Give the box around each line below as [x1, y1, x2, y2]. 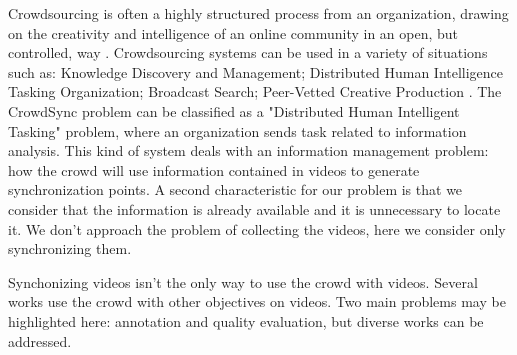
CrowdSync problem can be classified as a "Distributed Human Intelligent [8, 100, 460, 121]
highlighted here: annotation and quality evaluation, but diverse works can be [8, 310, 484, 331]
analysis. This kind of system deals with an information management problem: [8, 140, 489, 161]
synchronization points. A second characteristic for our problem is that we [8, 179, 463, 200]
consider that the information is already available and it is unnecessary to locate [8, 198, 501, 219]
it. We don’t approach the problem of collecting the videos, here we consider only [8, 218, 506, 239]
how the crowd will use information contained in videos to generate [8, 159, 420, 180]
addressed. [8, 330, 72, 351]
